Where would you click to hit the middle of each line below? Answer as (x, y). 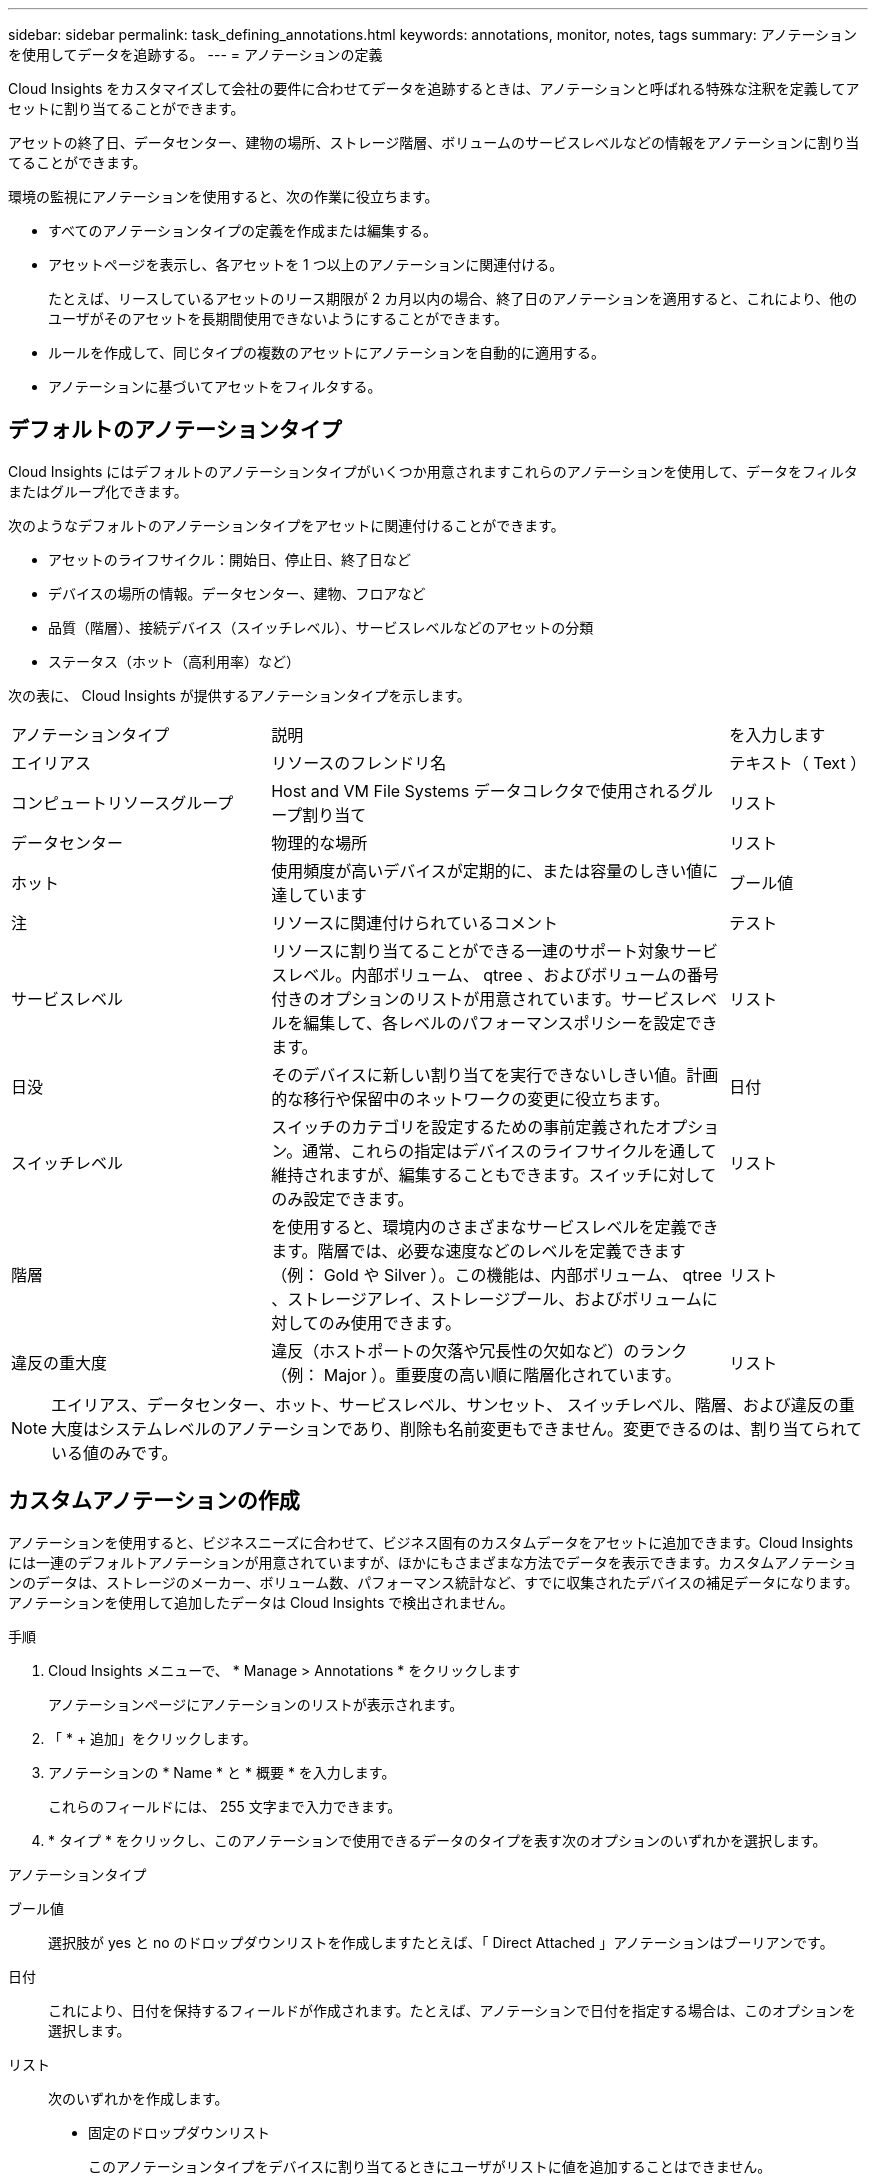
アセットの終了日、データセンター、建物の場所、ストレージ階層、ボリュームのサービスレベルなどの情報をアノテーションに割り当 (434, 142)
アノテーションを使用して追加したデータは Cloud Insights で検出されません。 (261, 1602)
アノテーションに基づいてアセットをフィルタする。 (215, 386)
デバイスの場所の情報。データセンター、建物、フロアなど (237, 593)
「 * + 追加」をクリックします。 (152, 1738)
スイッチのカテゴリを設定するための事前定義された (463, 1126)
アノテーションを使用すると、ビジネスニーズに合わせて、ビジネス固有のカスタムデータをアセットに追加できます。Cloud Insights (431, 1542)
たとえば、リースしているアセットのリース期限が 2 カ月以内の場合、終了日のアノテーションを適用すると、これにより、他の (453, 298)
